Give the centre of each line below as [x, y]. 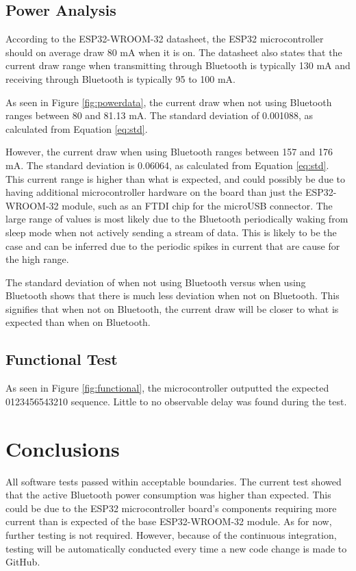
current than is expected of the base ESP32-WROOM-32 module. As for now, [169, 521]
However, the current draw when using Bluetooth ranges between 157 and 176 [169, 152]
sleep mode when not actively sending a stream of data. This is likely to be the [171, 232]
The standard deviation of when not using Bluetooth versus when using [156, 282]
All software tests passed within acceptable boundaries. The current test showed [174, 481]
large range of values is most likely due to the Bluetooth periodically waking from [177, 219]
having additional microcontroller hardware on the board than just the [154, 192]
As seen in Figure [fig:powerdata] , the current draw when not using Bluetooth [169, 102]
